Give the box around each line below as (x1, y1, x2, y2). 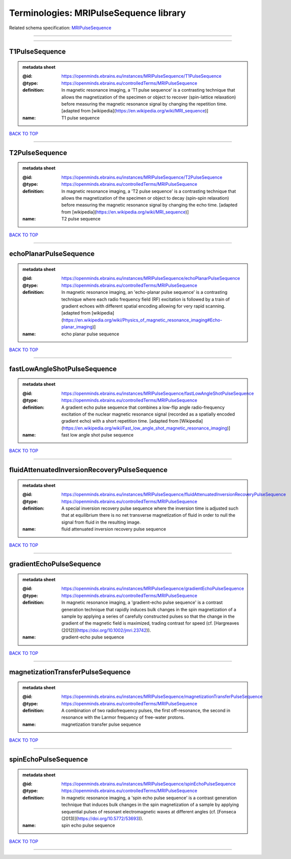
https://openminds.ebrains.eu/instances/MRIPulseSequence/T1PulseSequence (61, 73, 222, 79)
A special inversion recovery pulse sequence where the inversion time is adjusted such (61, 505, 239, 511)
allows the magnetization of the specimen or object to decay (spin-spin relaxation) (61, 195, 229, 201)
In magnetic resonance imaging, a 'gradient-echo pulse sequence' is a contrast (61, 599, 223, 605)
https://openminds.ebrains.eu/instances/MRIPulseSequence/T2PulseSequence (61, 174, 222, 180)
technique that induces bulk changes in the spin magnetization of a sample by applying (61, 802, 239, 807)
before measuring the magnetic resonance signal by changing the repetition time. (61, 101, 227, 107)
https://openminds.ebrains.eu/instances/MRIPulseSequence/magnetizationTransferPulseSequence (61, 694, 263, 699)
